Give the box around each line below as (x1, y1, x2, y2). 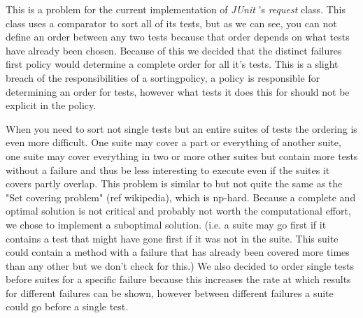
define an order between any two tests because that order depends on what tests (6, 29, 350, 44)
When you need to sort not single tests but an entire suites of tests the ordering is (6, 121, 357, 136)
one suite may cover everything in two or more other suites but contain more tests (6, 148, 358, 163)
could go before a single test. (6, 299, 129, 314)
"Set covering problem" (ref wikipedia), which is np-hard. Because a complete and (6, 189, 356, 204)
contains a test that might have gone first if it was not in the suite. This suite (6, 231, 339, 245)
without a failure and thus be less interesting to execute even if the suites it (6, 162, 330, 177)
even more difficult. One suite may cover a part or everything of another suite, (6, 135, 341, 150)
